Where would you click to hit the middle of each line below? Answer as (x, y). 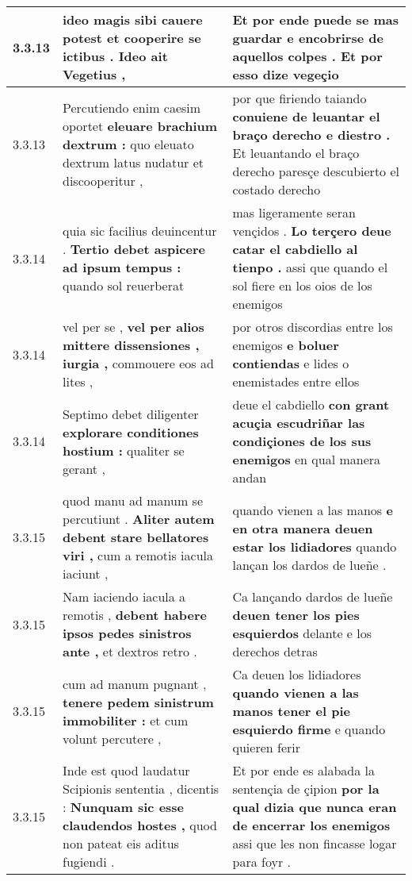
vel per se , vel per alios (134, 327)
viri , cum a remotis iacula (138, 555)
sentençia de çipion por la (306, 789)
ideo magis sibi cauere (133, 19)
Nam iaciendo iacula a (124, 596)
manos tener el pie (291, 711)
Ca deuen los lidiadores (297, 674)
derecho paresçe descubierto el (316, 171)
